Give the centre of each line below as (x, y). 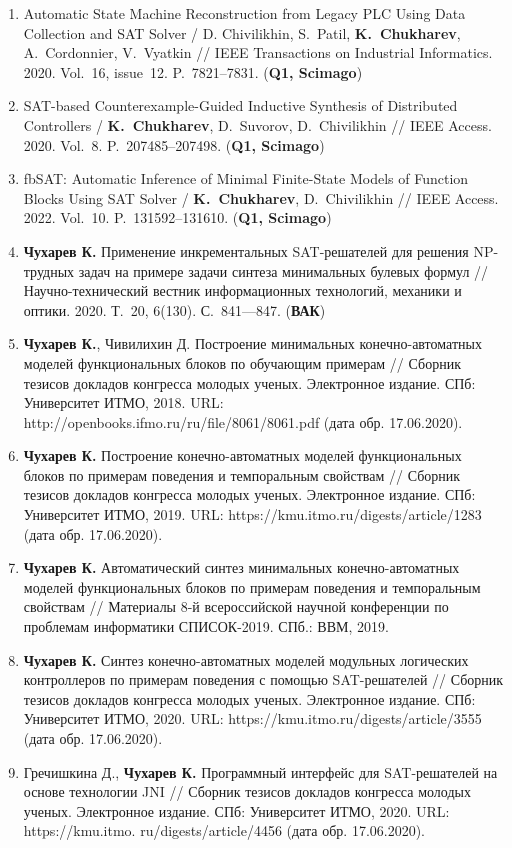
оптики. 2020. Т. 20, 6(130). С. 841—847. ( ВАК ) (174, 309)
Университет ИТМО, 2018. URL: (123, 402)
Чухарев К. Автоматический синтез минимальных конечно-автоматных (241, 567)
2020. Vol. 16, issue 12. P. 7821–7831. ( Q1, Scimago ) (193, 71)
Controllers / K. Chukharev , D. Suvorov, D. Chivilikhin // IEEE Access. (257, 124)
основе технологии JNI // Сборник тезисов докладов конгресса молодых (247, 791)
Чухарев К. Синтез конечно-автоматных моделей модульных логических (246, 659)
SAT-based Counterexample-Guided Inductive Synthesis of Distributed (240, 105)
